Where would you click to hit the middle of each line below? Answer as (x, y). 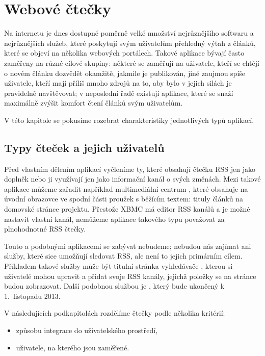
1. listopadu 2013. (32, 296)
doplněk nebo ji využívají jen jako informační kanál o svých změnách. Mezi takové (132, 179)
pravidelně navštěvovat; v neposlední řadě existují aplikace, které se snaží (119, 93)
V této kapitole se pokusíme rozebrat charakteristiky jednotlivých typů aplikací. (129, 120)
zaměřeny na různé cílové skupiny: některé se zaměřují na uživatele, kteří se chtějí (132, 62)
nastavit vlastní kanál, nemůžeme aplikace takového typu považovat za (114, 219)
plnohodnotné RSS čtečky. (45, 229)
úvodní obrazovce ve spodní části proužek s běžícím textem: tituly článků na (124, 199)
